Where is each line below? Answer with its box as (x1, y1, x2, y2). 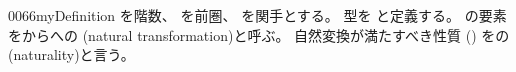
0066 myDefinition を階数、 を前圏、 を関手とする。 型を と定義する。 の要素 (8, 5, 507, 25)
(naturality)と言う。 (8, 44, 135, 65)
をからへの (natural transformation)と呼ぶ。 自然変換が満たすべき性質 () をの (8, 24, 510, 45)
